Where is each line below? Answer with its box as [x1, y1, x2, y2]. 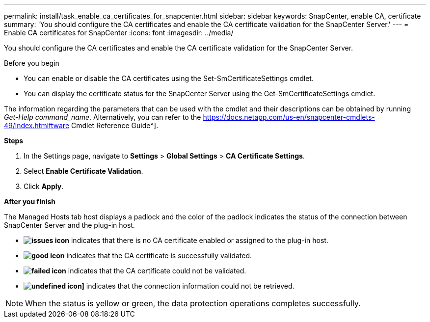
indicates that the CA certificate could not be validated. [68, 267, 246, 275]
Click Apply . [24, 182, 64, 190]
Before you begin [4, 59, 59, 67]
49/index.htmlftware [4, 121, 70, 130]
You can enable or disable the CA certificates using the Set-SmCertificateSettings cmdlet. [24, 74, 314, 82]
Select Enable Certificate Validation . [24, 167, 143, 175]
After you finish [4, 197, 56, 206]
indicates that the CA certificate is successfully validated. [66, 251, 252, 260]
